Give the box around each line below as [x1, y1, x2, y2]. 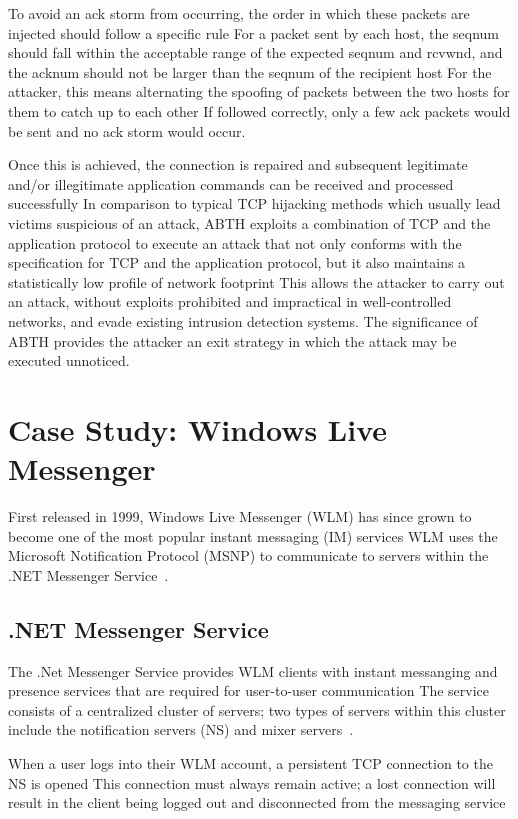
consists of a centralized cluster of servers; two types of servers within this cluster [8, 699, 506, 720]
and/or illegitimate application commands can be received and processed [8, 173, 454, 194]
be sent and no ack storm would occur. [8, 120, 246, 141]
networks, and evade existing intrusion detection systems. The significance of [8, 310, 478, 331]
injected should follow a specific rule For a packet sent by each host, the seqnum [8, 22, 500, 43]
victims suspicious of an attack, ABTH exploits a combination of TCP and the [8, 212, 491, 233]
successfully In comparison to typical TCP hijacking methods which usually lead [8, 193, 501, 214]
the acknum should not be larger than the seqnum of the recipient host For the [8, 61, 492, 82]
